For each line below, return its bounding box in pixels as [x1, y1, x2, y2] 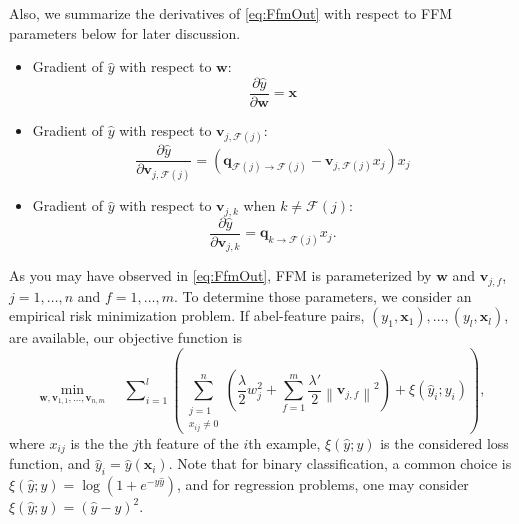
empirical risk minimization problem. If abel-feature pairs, [9, 305, 365, 326]
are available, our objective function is [9, 327, 243, 348]
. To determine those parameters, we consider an [173, 285, 472, 306]
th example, [248, 432, 321, 453]
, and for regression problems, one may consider [177, 474, 469, 495]
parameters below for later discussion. [9, 22, 241, 43]
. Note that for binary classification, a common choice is [168, 453, 512, 474]
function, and [9, 453, 91, 474]
